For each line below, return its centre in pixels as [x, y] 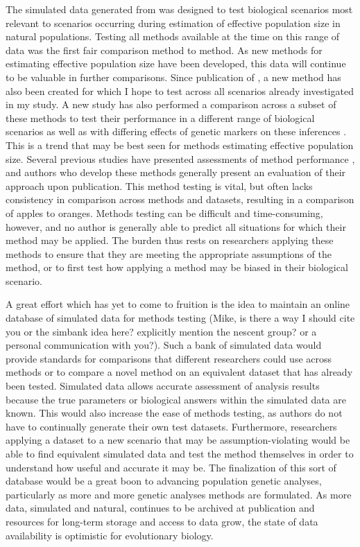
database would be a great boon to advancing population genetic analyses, [164, 481]
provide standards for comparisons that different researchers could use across [169, 358]
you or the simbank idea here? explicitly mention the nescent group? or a [161, 331]
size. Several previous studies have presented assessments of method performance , [180, 158]
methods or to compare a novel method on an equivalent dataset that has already [179, 372]
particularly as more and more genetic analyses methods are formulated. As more [179, 494]
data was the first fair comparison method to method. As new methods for [164, 50]
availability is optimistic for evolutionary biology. [110, 535]
